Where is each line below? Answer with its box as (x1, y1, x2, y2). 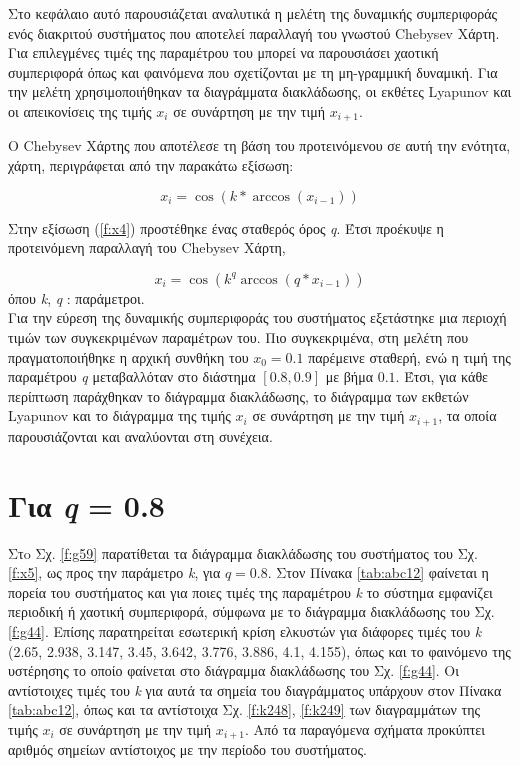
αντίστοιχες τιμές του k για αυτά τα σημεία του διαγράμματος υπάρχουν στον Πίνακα (8, 679, 502, 700)
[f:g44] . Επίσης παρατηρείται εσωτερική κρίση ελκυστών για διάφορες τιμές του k (8, 620, 482, 641)
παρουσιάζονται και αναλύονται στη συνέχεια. (8, 425, 273, 446)
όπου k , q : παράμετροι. (8, 287, 145, 308)
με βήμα (325, 366, 374, 387)
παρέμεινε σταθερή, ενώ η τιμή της (308, 346, 511, 367)
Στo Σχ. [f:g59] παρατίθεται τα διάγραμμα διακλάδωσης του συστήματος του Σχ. (8, 542, 478, 563)
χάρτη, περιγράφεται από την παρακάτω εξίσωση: (8, 155, 294, 176)
